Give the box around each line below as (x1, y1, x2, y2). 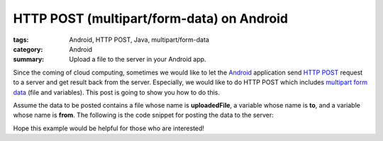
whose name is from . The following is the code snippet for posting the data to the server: (13, 111, 274, 120)
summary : (13, 55, 45, 64)
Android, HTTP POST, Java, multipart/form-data (69, 35, 209, 44)
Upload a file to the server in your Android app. (69, 55, 206, 64)
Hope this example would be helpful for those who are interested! (13, 124, 205, 132)
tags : (13, 35, 29, 44)
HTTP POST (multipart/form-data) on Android (13, 11, 289, 26)
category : (13, 45, 43, 53)
